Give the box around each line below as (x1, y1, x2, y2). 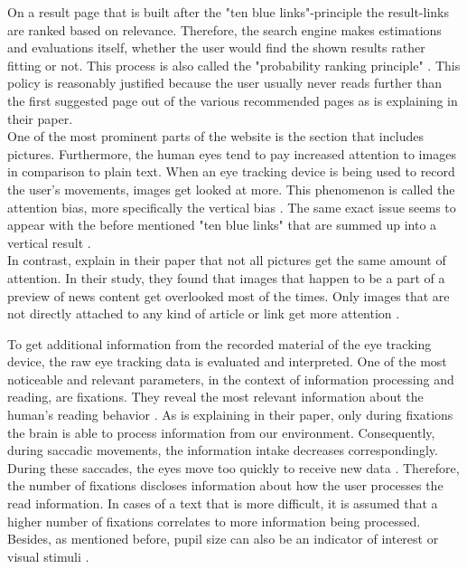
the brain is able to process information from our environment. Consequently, (7, 422, 435, 441)
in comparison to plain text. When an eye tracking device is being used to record (7, 162, 455, 181)
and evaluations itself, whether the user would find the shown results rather (7, 38, 425, 57)
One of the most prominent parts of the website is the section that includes (7, 127, 424, 146)
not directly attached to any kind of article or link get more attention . (7, 304, 400, 323)
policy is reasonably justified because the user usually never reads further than (7, 73, 443, 92)
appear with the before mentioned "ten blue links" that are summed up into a (7, 215, 437, 234)
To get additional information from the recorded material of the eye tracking (7, 334, 432, 353)
